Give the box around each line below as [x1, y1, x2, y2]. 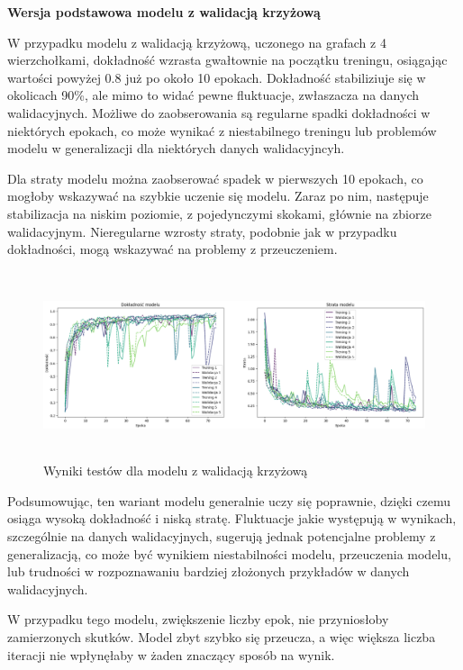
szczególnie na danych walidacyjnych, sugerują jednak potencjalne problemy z [7, 526, 436, 545]
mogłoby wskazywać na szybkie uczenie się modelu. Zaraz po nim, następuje [7, 186, 429, 205]
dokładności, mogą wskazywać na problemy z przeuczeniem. [7, 240, 338, 258]
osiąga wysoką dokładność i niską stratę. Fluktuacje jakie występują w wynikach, [7, 509, 457, 528]
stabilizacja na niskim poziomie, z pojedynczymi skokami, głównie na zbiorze [7, 204, 431, 222]
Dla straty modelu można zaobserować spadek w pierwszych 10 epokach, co [7, 168, 423, 187]
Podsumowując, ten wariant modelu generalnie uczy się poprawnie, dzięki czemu [7, 491, 450, 510]
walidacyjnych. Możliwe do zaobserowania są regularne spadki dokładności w [7, 103, 431, 122]
